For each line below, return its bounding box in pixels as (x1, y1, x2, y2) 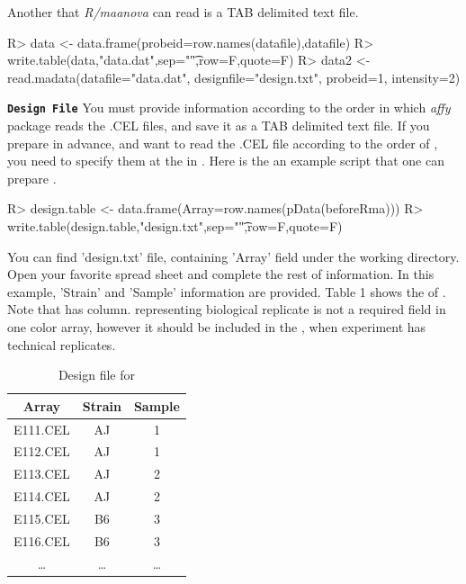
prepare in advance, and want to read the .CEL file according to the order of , (7, 133, 438, 152)
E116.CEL (13, 531, 70, 550)
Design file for (58, 365, 135, 384)
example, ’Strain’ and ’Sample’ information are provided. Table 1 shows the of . (7, 282, 446, 301)
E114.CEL (13, 487, 70, 506)
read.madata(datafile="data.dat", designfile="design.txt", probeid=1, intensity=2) (7, 67, 461, 86)
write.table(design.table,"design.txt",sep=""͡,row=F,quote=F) (7, 217, 343, 235)
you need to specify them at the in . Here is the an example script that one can (7, 151, 444, 170)
